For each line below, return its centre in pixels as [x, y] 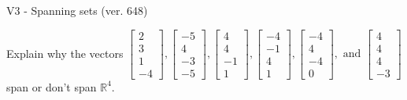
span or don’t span [52, 86]
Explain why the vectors [65, 53]
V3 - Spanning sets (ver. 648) [77, 10]
